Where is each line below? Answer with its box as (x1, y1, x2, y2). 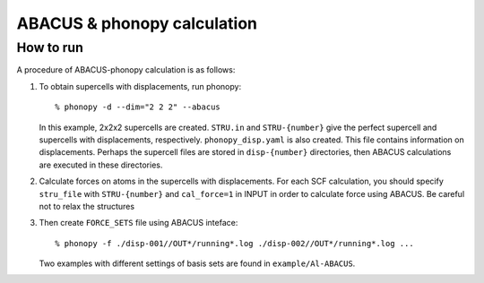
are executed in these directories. (39, 159, 163, 170)
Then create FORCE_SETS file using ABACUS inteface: (39, 218, 238, 228)
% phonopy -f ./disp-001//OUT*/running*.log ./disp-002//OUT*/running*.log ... (55, 238, 414, 248)
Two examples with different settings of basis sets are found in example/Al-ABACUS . (39, 258, 356, 269)
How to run (16, 39, 84, 56)
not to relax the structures (39, 201, 134, 211)
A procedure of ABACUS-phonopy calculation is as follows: (16, 64, 236, 75)
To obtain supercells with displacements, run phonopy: (39, 81, 242, 91)
